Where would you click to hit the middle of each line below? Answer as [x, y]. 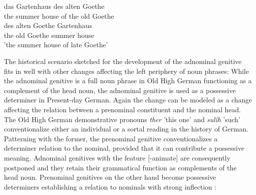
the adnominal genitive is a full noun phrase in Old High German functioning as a [128, 81]
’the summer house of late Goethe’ [56, 45]
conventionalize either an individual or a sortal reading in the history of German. [126, 129]
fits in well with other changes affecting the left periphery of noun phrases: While [127, 71]
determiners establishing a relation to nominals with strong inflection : [110, 186]
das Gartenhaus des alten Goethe [54, 6]
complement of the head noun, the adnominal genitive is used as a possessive [120, 90]
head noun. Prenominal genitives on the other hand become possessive [110, 177]
